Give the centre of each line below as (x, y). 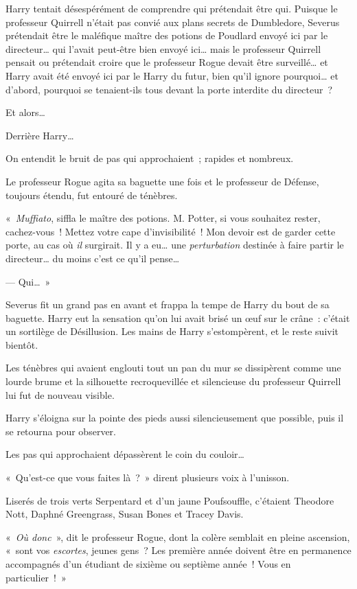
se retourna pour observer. (61, 431)
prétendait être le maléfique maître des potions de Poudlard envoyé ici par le (167, 35)
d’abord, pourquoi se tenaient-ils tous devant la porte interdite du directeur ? (169, 89)
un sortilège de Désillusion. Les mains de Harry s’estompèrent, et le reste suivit (172, 331)
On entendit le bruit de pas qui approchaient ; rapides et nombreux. (150, 158)
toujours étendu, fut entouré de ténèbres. (92, 195)
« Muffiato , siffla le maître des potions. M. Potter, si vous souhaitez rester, (163, 218)
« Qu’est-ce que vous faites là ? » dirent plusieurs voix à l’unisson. (148, 477)
